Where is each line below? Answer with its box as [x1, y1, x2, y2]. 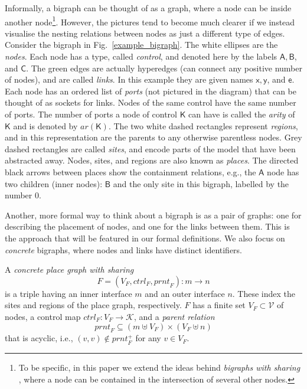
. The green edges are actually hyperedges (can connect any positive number [26, 61, 302, 74]
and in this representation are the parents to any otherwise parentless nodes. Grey [5, 131, 302, 143]
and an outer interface [145, 287, 225, 299]
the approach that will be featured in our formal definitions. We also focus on [5, 231, 285, 244]
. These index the [232, 287, 296, 299]
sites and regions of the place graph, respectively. [5, 299, 182, 311]
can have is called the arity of [188, 108, 295, 120]
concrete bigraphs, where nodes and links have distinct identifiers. [5, 243, 243, 256]
